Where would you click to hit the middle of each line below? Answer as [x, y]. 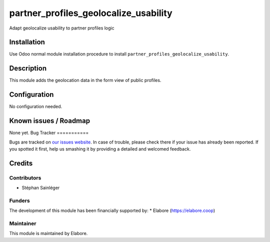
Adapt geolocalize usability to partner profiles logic [62, 28]
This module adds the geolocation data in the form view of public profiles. [85, 80]
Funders [19, 200]
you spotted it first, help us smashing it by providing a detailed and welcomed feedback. [100, 149]
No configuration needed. [36, 106]
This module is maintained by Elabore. [48, 233]
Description [28, 68]
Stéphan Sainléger [41, 188]
